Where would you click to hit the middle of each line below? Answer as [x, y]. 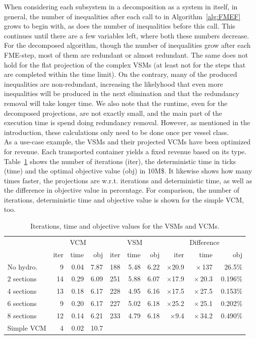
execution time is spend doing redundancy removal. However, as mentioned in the [127, 122]
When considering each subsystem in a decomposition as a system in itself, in [121, 6]
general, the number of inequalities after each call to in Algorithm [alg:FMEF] [122, 16]
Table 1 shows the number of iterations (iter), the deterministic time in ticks [120, 161]
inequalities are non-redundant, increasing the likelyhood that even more [113, 84]
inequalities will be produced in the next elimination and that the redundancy [122, 93]
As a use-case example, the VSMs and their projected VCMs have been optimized [127, 142]
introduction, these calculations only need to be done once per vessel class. [116, 132]
